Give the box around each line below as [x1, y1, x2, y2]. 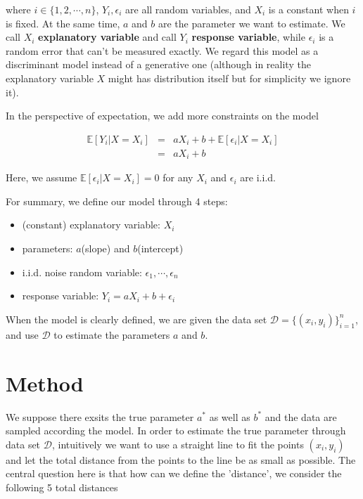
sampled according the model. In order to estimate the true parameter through [6, 423, 346, 438]
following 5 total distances [6, 479, 118, 494]
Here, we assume [6, 170, 77, 185]
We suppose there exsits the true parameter [6, 409, 194, 424]
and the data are [265, 409, 337, 424]
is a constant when [268, 2, 349, 16]
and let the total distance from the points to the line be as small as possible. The [6, 452, 356, 467]
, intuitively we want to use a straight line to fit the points [51, 436, 304, 451]
